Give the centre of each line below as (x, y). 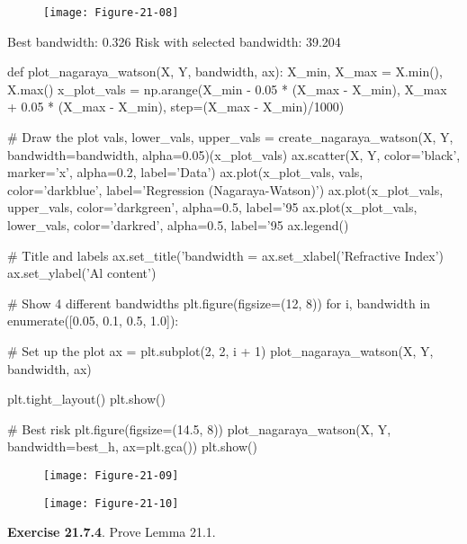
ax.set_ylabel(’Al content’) (82, 273)
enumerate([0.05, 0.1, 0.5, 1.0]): (93, 321)
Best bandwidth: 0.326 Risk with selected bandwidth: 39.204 (174, 41)
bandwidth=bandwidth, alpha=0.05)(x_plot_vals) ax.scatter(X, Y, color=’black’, (234, 154)
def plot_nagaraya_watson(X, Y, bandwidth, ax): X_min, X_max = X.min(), (225, 71)
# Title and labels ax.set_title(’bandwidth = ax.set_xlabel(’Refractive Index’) (226, 255)
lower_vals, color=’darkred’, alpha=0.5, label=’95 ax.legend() (178, 225)
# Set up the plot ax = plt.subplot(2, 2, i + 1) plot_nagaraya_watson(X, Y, (220, 350)
